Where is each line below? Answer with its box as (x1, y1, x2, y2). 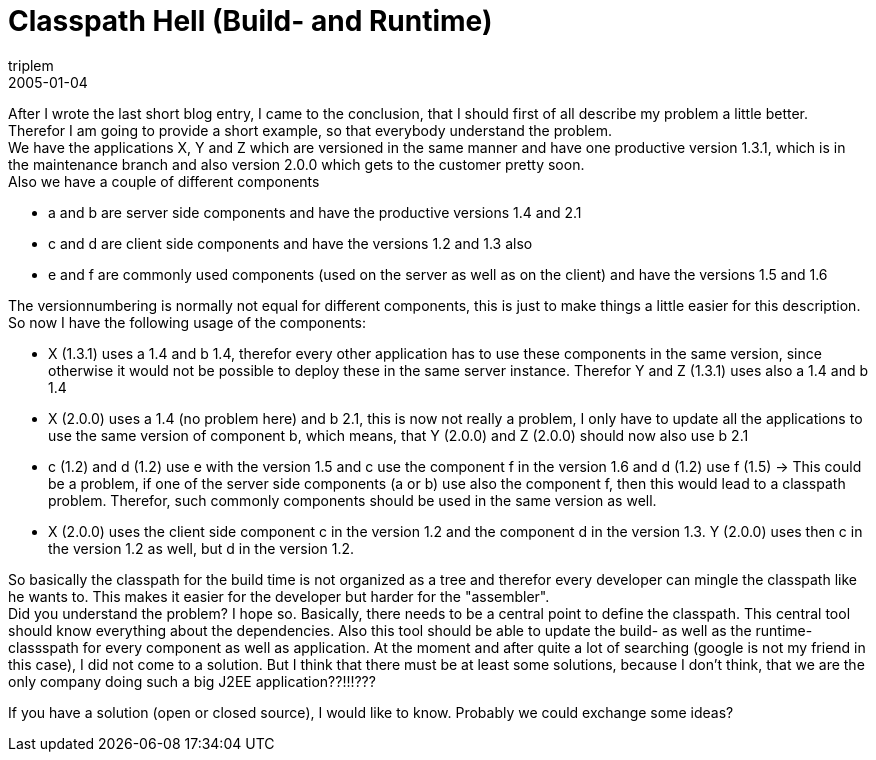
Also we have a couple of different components (8, 172, 320, 190)
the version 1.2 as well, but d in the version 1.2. (48, 539, 355, 557)
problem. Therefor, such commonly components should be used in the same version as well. (48, 491, 657, 509)
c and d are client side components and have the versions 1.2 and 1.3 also (48, 234, 533, 252)
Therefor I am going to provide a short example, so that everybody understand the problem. (8, 121, 613, 139)
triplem (8, 56, 54, 74)
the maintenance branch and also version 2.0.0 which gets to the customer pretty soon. (8, 155, 585, 173)
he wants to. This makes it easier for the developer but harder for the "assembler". (8, 587, 550, 605)
